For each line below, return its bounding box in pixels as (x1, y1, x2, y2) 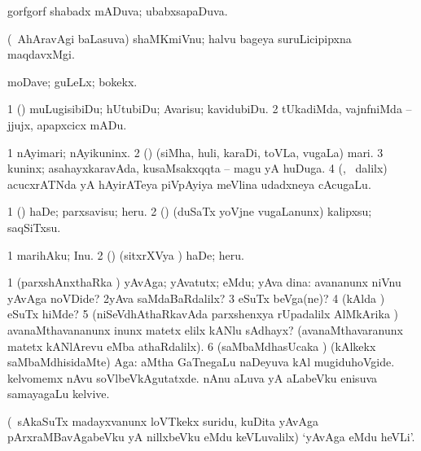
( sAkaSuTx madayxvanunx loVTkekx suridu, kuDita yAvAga (7, 412, 318, 429)
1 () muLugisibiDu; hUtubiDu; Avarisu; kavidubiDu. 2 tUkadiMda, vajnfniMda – (7, 100, 412, 117)
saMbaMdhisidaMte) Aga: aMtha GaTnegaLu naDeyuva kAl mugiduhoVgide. (7, 353, 395, 370)
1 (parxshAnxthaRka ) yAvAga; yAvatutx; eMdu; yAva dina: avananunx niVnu (7, 274, 401, 291)
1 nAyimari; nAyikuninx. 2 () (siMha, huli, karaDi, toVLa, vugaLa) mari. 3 (7, 143, 384, 160)
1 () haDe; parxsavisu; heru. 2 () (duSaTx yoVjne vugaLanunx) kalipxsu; (7, 203, 372, 220)
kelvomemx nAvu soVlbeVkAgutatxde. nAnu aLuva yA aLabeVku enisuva (7, 369, 378, 386)
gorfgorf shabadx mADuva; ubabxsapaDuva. (7, 2, 228, 19)
